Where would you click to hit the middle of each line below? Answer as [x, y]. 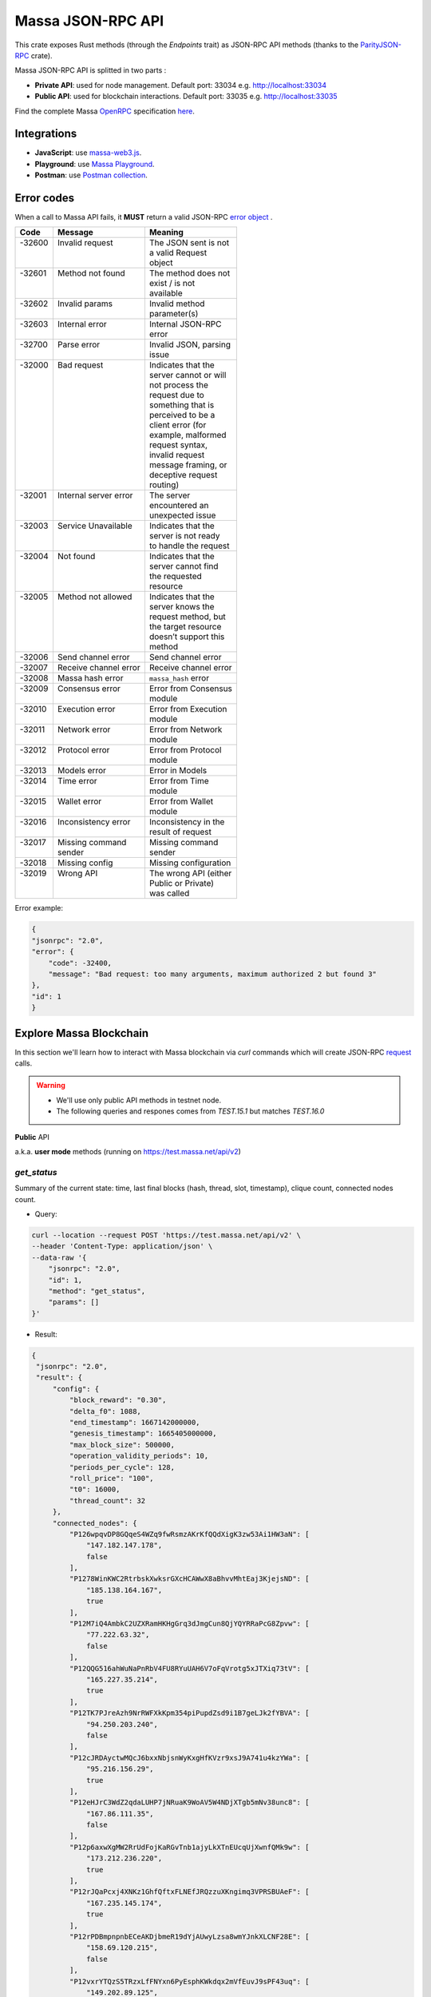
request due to [177, 395]
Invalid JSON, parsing [190, 345]
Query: [46, 1213]
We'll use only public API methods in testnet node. [139, 1100]
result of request [180, 832]
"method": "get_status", [97, 1291]
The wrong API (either [190, 873]
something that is [182, 405]
